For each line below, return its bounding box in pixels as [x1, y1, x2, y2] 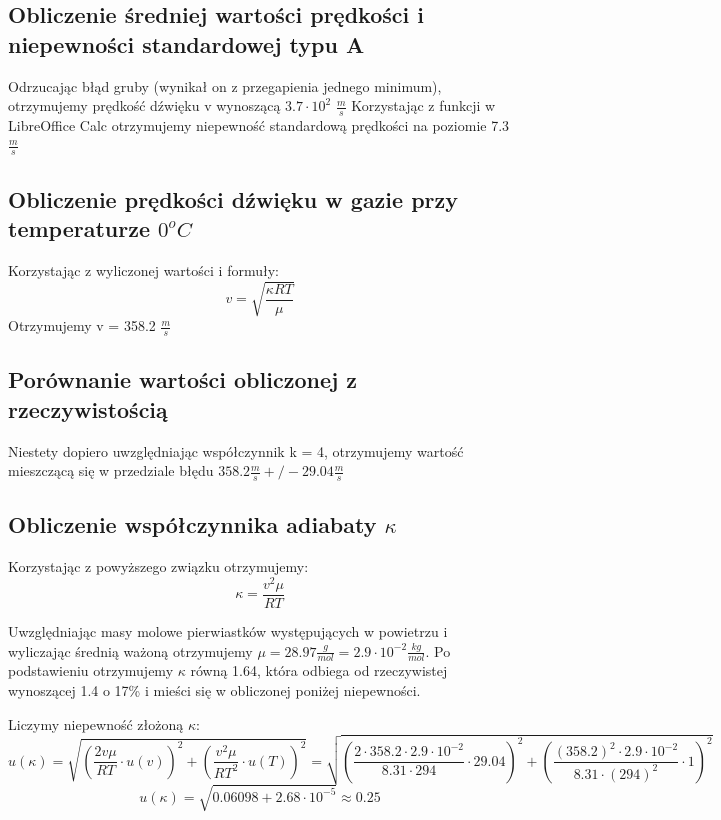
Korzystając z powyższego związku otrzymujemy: [8, 556, 309, 577]
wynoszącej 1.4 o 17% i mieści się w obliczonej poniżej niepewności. [8, 679, 421, 700]
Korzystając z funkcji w [351, 95, 496, 116]
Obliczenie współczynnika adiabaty [8, 509, 377, 540]
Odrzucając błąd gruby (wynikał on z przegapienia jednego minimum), [8, 75, 442, 96]
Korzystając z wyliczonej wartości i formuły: [8, 260, 279, 281]
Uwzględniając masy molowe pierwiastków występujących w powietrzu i [8, 620, 448, 641]
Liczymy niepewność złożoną [8, 713, 184, 734]
